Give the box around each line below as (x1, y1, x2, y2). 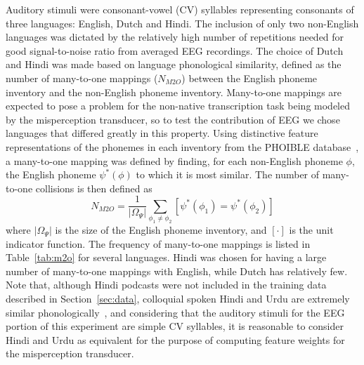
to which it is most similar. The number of (136, 167, 320, 182)
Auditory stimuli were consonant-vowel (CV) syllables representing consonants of (6, 2, 354, 16)
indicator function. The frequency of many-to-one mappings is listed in (6, 236, 311, 251)
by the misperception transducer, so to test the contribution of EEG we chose (6, 112, 340, 126)
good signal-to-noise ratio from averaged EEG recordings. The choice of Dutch (6, 43, 344, 58)
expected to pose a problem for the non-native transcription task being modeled (6, 98, 351, 113)
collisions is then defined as (35, 180, 152, 195)
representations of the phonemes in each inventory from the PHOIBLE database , (6, 139, 359, 154)
